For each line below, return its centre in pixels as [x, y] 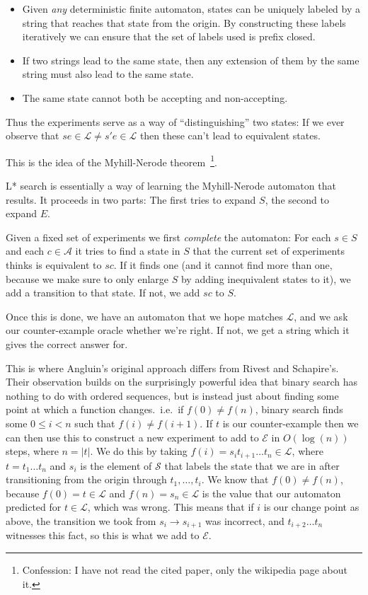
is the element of [116, 465]
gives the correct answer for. [67, 343]
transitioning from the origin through [86, 479]
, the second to [297, 199]
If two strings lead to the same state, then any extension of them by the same [191, 60]
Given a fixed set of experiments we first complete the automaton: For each [168, 237]
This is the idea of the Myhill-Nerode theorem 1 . [111, 161]
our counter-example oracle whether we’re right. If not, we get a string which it [178, 330]
